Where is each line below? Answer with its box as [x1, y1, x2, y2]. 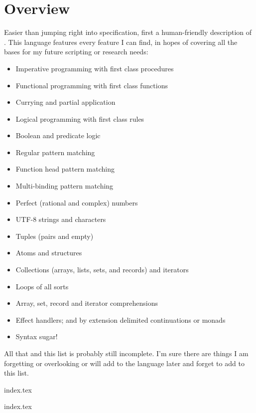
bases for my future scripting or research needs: [4, 46, 148, 57]
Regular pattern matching [15, 147, 95, 157]
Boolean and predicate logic [15, 130, 101, 141]
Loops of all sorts [15, 281, 69, 291]
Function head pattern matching [15, 164, 115, 174]
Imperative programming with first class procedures [15, 63, 174, 73]
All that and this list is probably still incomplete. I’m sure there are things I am [4, 348, 249, 358]
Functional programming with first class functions [15, 80, 168, 90]
